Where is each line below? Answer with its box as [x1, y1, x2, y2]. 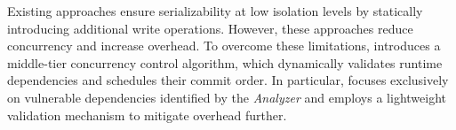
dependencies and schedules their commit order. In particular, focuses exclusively [7, 71, 449, 89]
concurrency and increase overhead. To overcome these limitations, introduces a [7, 36, 441, 55]
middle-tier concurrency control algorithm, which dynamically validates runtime [7, 53, 443, 72]
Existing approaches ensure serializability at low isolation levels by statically [7, 2, 423, 19]
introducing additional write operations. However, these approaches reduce [7, 19, 413, 37]
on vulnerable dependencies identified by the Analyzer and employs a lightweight [7, 88, 446, 106]
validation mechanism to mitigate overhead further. [7, 105, 287, 124]
